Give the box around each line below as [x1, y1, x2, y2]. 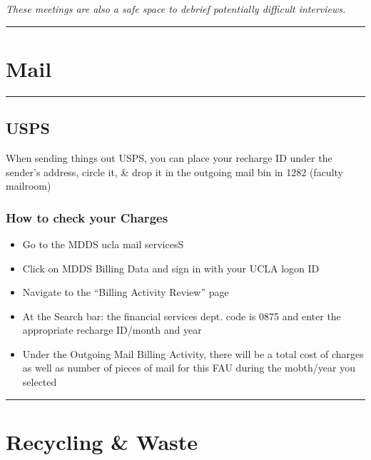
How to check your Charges [6, 208, 168, 226]
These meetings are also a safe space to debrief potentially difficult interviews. [6, 1, 346, 16]
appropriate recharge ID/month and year [22, 322, 202, 337]
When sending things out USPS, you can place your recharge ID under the [6, 150, 332, 165]
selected [22, 374, 57, 389]
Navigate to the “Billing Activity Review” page [22, 285, 229, 300]
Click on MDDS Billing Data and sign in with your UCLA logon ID [22, 260, 320, 275]
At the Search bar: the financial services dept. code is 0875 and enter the [22, 308, 341, 323]
